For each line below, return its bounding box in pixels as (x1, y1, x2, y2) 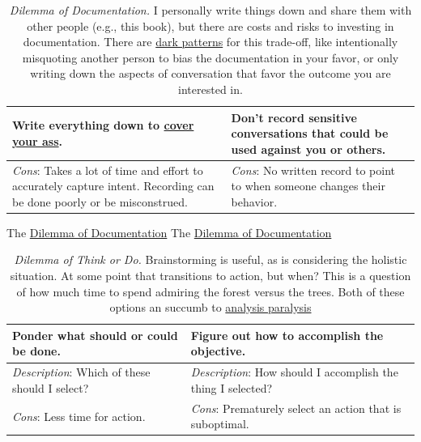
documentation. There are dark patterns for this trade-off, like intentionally (23, 33, 398, 50)
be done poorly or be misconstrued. (12, 193, 188, 210)
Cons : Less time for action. (12, 407, 146, 424)
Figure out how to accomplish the (190, 326, 384, 343)
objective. (190, 342, 246, 359)
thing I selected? (190, 379, 273, 396)
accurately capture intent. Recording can (12, 177, 215, 194)
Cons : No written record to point (231, 161, 396, 178)
